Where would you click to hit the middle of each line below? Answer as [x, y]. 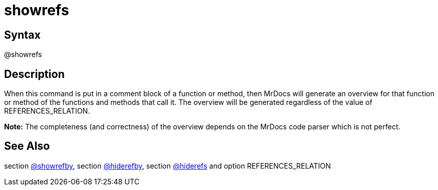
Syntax [22, 35]
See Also [27, 146]
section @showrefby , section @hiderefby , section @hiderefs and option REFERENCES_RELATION [168, 166]
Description [34, 74]
